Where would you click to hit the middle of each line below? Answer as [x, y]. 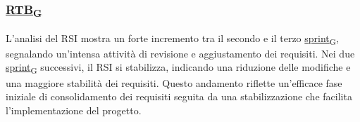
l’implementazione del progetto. [74, 110]
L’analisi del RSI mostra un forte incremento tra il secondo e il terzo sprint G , [172, 39]
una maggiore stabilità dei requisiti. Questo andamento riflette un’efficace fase [174, 82]
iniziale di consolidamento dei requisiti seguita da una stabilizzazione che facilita [179, 96]
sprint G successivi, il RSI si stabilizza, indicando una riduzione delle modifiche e [178, 68]
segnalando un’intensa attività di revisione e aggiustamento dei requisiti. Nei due [180, 53]
